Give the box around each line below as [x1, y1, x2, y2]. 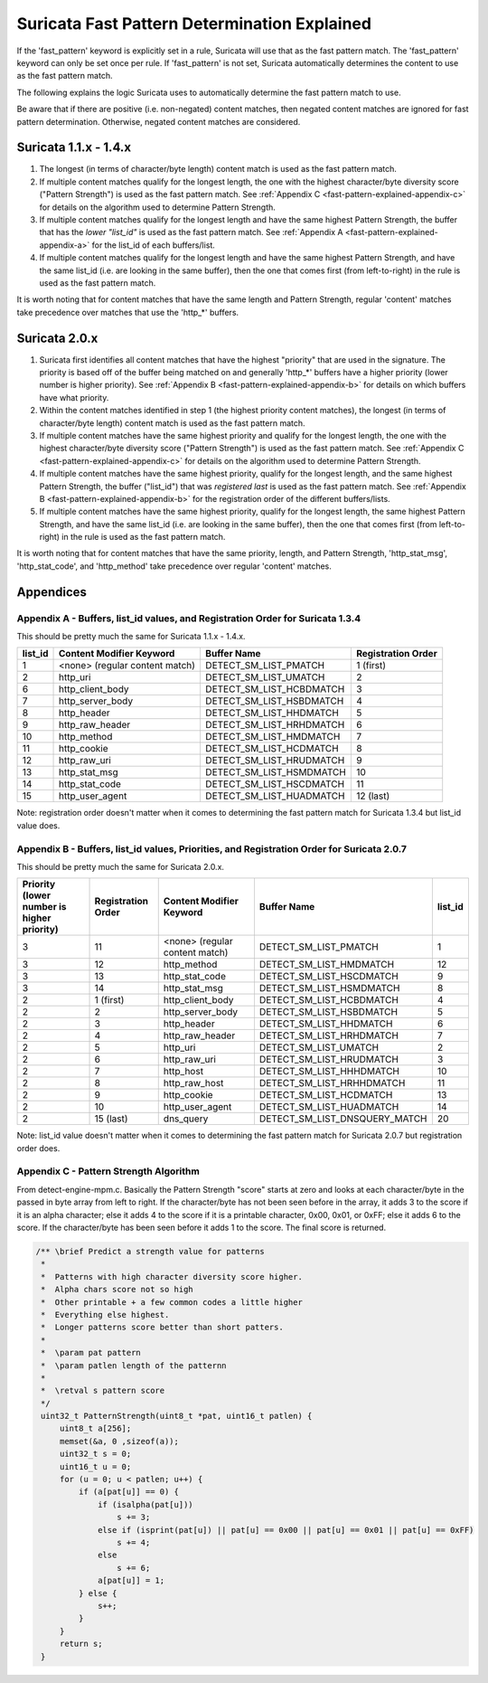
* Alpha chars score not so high [41, 1284, 193, 1295]
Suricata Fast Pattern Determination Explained [16, 14, 372, 33]
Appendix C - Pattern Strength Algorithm [16, 1165, 201, 1177]
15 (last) [94, 1112, 128, 1125]
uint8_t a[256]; [59, 1423, 132, 1433]
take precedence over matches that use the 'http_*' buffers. [16, 307, 239, 317]
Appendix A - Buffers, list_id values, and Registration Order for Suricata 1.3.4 [16, 611, 361, 624]
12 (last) [355, 789, 390, 802]
